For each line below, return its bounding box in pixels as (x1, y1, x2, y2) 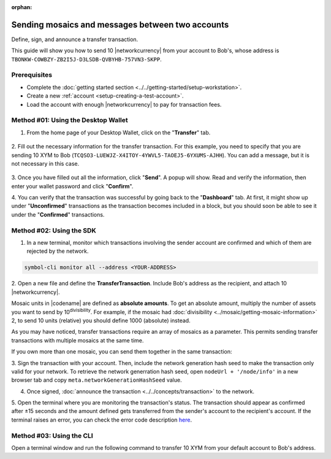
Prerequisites (11, 71, 52, 79)
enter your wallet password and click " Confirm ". (11, 182, 134, 190)
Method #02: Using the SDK (11, 226, 96, 234)
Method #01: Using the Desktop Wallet (11, 116, 128, 125)
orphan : (11, 4, 32, 10)
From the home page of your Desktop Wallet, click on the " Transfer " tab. (26, 129, 211, 136)
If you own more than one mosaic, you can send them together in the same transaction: (11, 348, 232, 355)
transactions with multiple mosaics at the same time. (11, 336, 144, 344)
